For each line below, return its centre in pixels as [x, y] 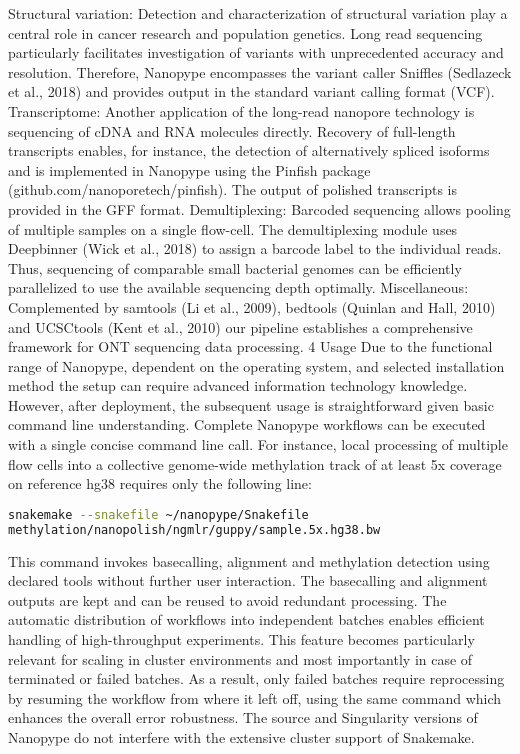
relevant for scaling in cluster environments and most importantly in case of [240, 658]
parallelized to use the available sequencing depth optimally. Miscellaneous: [238, 287]
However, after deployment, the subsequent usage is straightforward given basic [251, 404]
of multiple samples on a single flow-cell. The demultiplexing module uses [233, 228]
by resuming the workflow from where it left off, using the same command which [255, 697]
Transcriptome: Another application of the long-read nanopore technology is [241, 110]
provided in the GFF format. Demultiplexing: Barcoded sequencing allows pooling [259, 208]
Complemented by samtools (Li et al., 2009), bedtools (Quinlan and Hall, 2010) [252, 306]
